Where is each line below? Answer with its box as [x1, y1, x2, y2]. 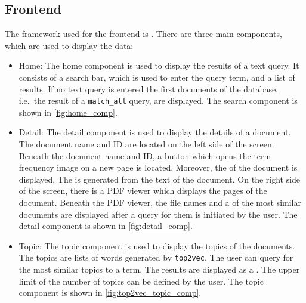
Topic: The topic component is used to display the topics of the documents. [18, 239, 295, 252]
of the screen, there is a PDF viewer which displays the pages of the [18, 184, 267, 197]
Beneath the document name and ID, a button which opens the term [18, 149, 271, 162]
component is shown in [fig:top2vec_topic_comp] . [18, 286, 202, 299]
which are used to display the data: [5, 39, 134, 51]
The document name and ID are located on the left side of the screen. [18, 138, 274, 150]
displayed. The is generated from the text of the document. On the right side [18, 172, 301, 185]
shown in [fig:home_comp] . [18, 106, 118, 118]
